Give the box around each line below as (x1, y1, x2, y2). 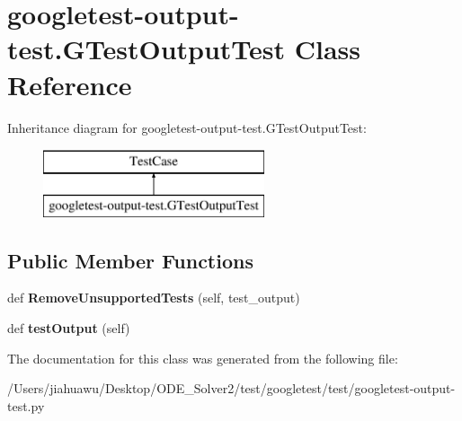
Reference (7, 66, 132, 102)
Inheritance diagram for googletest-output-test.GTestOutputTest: (7, 118, 367, 136)
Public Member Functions (7, 246, 253, 274)
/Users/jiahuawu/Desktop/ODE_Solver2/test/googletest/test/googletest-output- (7, 379, 456, 398)
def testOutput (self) (7, 319, 130, 338)
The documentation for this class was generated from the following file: (7, 348, 398, 367)
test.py (7, 396, 45, 415)
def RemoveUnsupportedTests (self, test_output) (7, 288, 300, 307)
